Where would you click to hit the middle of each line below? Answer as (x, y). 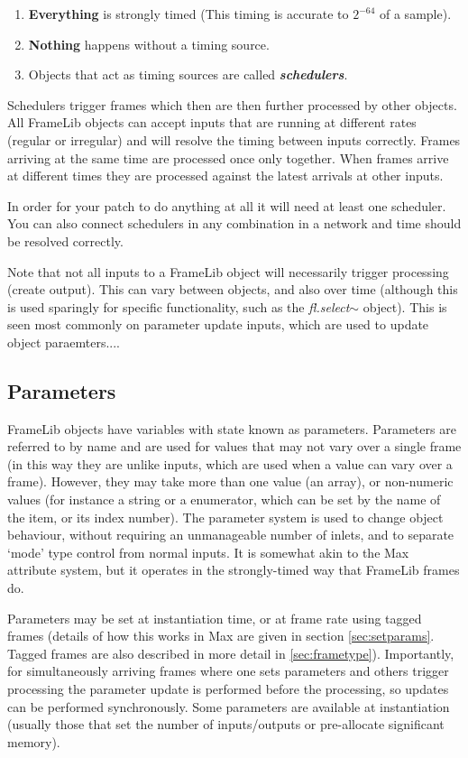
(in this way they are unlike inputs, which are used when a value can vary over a (230, 463)
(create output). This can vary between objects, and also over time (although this (233, 289)
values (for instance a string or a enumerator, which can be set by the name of (224, 499)
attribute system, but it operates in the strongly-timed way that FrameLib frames (234, 570)
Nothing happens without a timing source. (149, 44)
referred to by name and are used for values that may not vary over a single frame (234, 446)
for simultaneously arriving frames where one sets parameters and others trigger (228, 671)
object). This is (405, 306)
